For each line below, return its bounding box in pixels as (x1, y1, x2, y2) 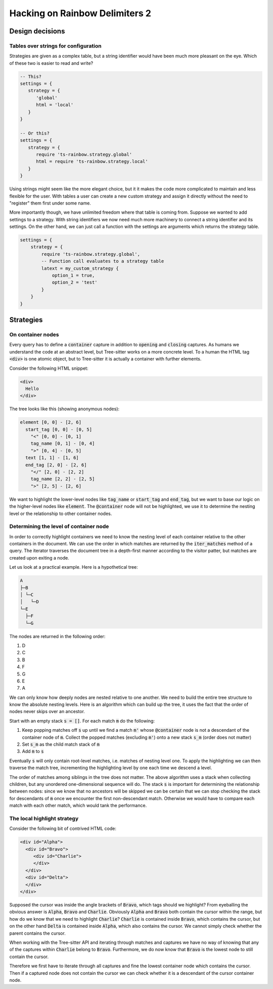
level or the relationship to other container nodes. (9, 510, 112, 517)
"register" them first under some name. (9, 200, 91, 206)
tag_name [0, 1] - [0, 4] (30, 441, 95, 447)
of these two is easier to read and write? (9, 60, 94, 66)
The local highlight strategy (9, 815, 79, 822)
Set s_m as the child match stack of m (22, 741, 100, 747)
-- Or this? (20, 130, 50, 136)
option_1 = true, (52, 272, 95, 279)
